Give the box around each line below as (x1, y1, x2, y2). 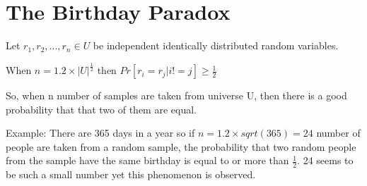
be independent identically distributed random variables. (93, 38, 339, 53)
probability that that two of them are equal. (6, 101, 197, 116)
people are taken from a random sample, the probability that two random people (6, 139, 356, 154)
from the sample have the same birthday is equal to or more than (6, 153, 289, 168)
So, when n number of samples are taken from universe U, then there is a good (6, 88, 347, 103)
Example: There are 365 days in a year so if (6, 125, 195, 140)
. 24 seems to (297, 153, 354, 168)
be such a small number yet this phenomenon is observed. (6, 167, 256, 182)
